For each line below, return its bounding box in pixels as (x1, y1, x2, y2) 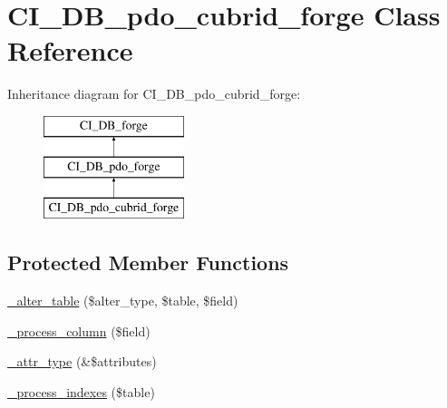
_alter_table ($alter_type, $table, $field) (7, 291, 238, 310)
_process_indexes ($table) (7, 382, 155, 401)
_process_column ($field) (7, 321, 151, 340)
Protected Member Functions (7, 248, 289, 277)
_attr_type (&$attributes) (7, 352, 157, 371)
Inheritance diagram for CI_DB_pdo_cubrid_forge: (7, 84, 301, 103)
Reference (7, 32, 133, 69)
